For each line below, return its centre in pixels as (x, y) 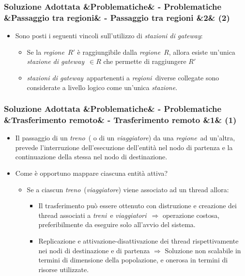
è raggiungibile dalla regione (119, 52)
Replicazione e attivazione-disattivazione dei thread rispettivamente (138, 241)
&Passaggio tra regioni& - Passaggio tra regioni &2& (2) (117, 17)
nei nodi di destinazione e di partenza (94, 250)
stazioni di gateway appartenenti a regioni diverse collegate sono (123, 77)
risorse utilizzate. (64, 269)
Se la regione (46, 52)
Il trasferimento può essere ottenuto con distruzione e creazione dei (138, 206)
